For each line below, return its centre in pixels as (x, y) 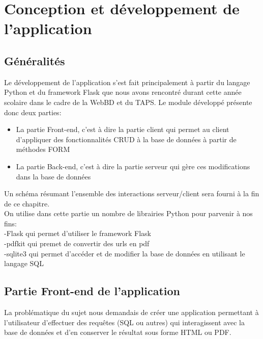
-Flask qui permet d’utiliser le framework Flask (78, 233)
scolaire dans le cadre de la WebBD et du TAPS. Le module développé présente (128, 102)
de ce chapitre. (27, 203)
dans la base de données (53, 176)
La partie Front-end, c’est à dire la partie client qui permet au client (123, 129)
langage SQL (24, 263)
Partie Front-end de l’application (92, 291)
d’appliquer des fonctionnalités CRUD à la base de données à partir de (126, 139)
